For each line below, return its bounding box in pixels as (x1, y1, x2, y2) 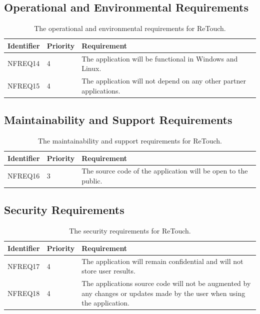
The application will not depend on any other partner (81, 75, 246, 86)
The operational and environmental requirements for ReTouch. (34, 23, 226, 33)
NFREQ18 (7, 287, 40, 298)
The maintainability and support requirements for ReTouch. (37, 135, 222, 145)
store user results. (81, 265, 135, 276)
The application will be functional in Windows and (81, 53, 238, 63)
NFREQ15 (7, 80, 40, 90)
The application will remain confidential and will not (81, 255, 243, 266)
